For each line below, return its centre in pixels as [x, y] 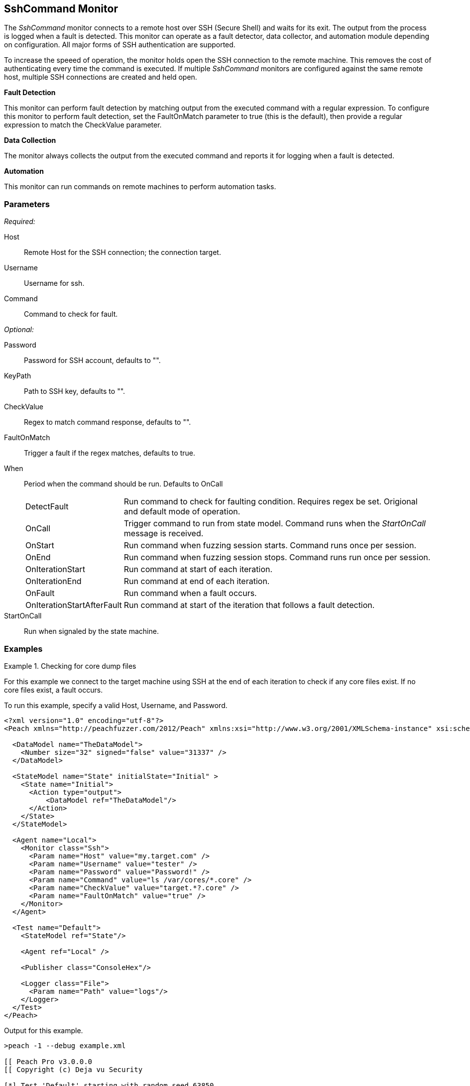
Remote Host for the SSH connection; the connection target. [122, 252]
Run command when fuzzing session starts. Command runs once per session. [270, 545]
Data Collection [30, 140]
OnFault [40, 593]
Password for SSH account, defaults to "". [92, 361]
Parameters [27, 204]
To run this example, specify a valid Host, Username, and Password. [116, 705]
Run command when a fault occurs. [190, 593]
